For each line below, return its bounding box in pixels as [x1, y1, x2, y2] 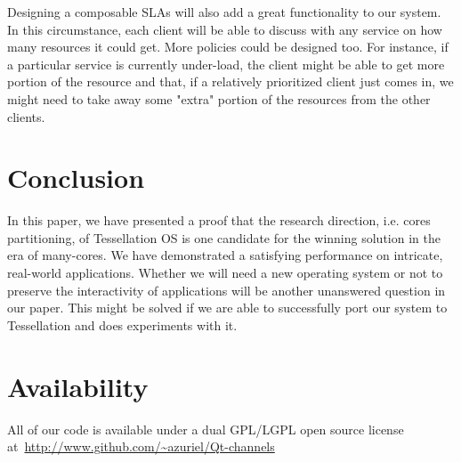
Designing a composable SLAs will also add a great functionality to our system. [7, 3, 441, 20]
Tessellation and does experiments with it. [7, 315, 238, 334]
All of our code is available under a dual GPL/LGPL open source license [7, 419, 404, 438]
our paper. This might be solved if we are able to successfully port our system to [7, 298, 448, 317]
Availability [7, 368, 149, 404]
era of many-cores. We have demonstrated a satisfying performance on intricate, [7, 246, 443, 264]
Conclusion [7, 159, 145, 196]
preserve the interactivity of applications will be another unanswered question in [7, 280, 446, 299]
